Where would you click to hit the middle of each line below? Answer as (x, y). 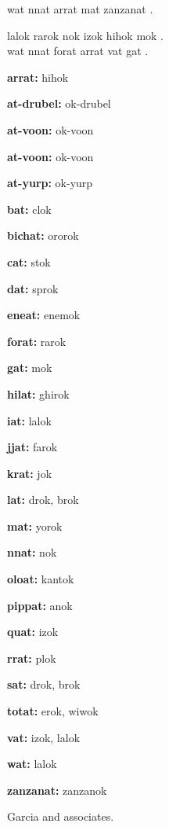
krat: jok (30, 473)
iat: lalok (29, 420)
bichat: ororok (43, 235)
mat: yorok (35, 526)
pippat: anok (40, 605)
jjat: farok (32, 447)
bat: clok (29, 209)
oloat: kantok (41, 579)
